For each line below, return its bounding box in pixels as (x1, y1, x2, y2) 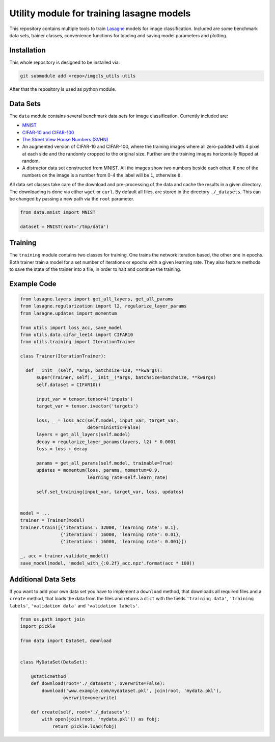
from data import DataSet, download (20, 637, 112, 644)
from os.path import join (20, 616, 85, 622)
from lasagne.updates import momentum (20, 310, 117, 316)
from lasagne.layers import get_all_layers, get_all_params (20, 296, 174, 302)
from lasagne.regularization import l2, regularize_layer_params (20, 303, 187, 309)
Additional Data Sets (9, 575, 76, 583)
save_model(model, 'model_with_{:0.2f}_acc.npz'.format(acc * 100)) (20, 560, 195, 566)
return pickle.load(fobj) (52, 723, 117, 729)
